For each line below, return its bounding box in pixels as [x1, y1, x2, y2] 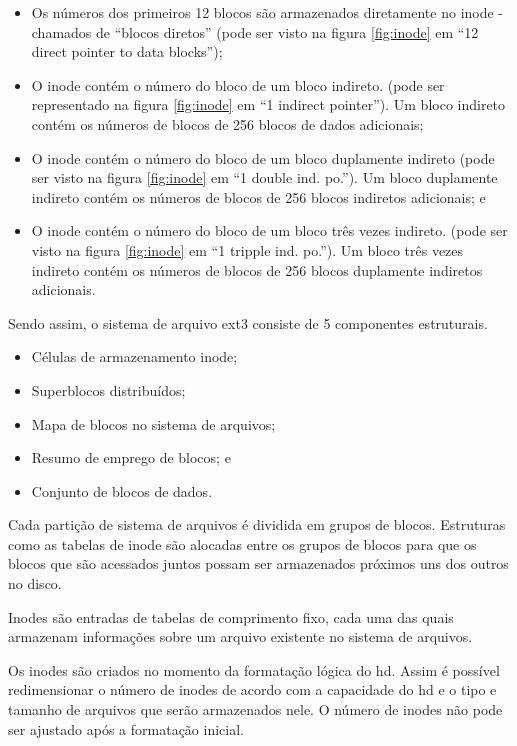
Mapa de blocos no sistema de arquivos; [31, 413, 276, 434]
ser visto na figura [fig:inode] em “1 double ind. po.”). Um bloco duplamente [31, 167, 498, 188]
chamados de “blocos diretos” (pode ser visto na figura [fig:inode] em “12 [31, 21, 479, 42]
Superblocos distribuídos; [31, 379, 186, 400]
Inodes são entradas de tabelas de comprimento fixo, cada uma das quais [8, 606, 454, 627]
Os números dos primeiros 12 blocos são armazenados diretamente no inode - [31, 2, 504, 22]
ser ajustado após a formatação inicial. [8, 718, 244, 739]
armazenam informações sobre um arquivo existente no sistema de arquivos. [8, 626, 473, 647]
